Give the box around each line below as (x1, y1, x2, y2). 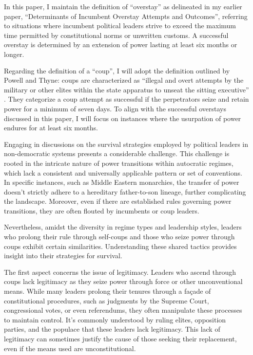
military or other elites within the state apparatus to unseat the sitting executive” (4, 84, 249, 94)
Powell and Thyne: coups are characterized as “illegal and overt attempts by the (4, 75, 244, 85)
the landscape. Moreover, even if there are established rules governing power (4, 196, 232, 206)
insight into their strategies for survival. (4, 250, 122, 261)
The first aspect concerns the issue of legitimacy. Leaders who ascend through (4, 266, 236, 277)
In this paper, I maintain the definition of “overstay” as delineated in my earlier (4, 1, 242, 11)
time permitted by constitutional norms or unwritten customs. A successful (4, 30, 229, 40)
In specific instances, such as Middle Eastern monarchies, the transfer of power (4, 177, 239, 187)
